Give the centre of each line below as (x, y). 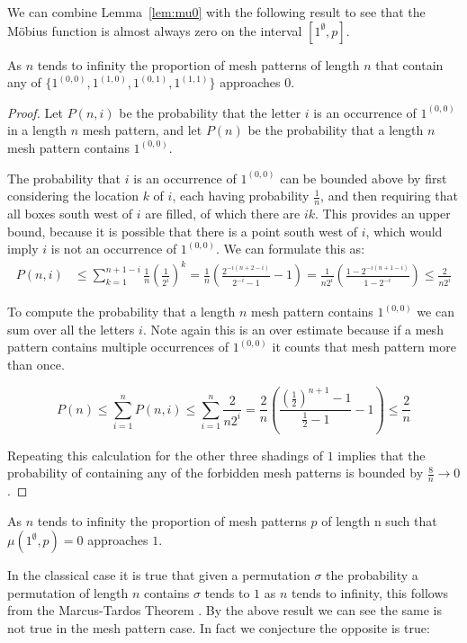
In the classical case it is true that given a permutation (159, 575)
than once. (36, 365)
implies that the (382, 455)
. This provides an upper (383, 213)
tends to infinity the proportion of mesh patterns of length (198, 64)
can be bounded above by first (364, 178)
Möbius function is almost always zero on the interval (155, 30)
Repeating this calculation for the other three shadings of (165, 455)
